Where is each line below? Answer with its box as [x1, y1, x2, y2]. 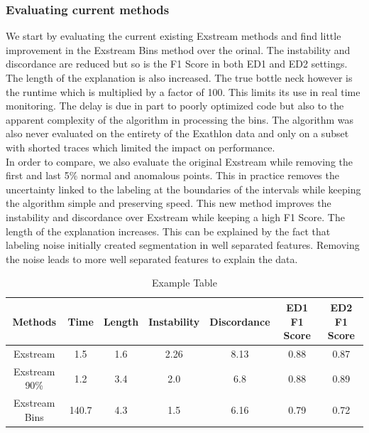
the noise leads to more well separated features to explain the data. [6, 251, 298, 266]
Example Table [152, 275, 217, 290]
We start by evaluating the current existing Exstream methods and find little [6, 28, 341, 43]
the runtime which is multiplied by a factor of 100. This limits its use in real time [6, 84, 360, 99]
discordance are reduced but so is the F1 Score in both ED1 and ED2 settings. [6, 56, 348, 71]
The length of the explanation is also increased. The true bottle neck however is [6, 70, 353, 85]
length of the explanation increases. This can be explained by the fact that [6, 223, 331, 238]
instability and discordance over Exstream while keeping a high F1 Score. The [6, 209, 345, 224]
